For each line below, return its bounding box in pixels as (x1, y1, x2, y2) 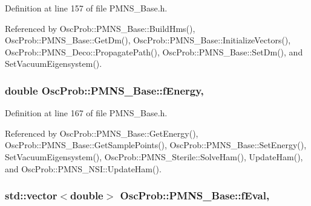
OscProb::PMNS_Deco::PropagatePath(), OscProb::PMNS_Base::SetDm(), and (5, 45, 303, 58)
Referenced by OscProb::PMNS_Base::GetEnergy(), (5, 126, 198, 139)
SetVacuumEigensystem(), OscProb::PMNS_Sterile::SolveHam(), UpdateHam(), (5, 150, 303, 163)
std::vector (5, 188, 57, 203)
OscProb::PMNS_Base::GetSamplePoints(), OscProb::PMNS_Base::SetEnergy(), (5, 139, 307, 151)
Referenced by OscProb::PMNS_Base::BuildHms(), (5, 22, 195, 34)
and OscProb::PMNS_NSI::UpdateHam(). (5, 162, 162, 175)
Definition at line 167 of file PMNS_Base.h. (5, 107, 168, 119)
